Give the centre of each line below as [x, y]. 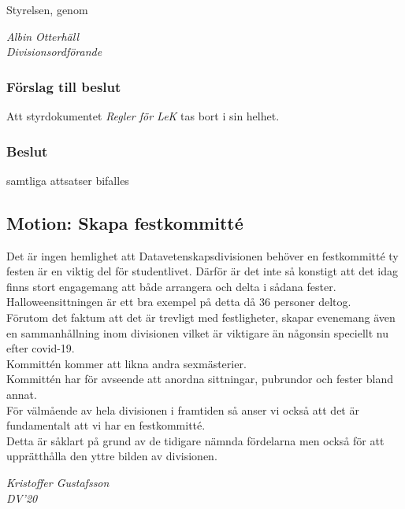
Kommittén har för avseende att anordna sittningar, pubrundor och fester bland [200, 379]
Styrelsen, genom [47, 9]
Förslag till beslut [64, 86]
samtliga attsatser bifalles [68, 180]
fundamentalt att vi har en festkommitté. [106, 425]
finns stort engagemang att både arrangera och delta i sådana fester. [171, 286]
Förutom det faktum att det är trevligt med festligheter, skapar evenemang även [201, 317]
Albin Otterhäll [43, 36]
